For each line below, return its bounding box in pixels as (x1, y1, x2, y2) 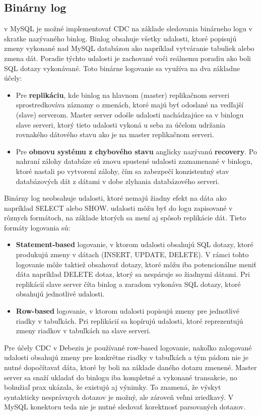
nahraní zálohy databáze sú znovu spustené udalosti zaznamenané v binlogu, (16, 156, 252, 166)
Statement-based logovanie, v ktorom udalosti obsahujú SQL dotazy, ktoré (16, 239, 253, 250)
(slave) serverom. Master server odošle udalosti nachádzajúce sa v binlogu (16, 109, 244, 120)
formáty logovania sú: (4, 222, 71, 232)
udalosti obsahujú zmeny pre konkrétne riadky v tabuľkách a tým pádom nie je (4, 352, 248, 363)
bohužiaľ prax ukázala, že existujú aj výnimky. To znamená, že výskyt (4, 382, 221, 392)
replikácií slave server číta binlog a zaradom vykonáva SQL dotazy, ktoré (16, 278, 241, 289)
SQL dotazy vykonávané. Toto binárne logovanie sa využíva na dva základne (4, 63, 240, 73)
